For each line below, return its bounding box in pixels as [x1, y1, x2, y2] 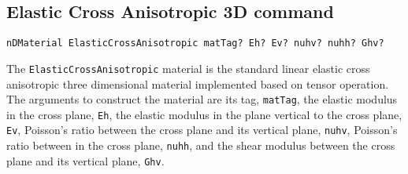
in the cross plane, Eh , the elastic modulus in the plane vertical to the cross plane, [6, 106, 402, 122]
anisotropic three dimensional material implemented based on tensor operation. [6, 75, 389, 92]
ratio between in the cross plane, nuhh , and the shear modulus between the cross [6, 137, 395, 154]
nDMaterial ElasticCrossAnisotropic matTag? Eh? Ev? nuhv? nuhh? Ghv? [6, 38, 384, 49]
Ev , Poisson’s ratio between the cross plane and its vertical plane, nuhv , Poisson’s [6, 121, 398, 138]
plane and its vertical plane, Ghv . [6, 152, 165, 169]
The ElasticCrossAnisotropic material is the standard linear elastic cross [6, 60, 370, 76]
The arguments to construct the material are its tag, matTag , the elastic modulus [6, 91, 398, 107]
